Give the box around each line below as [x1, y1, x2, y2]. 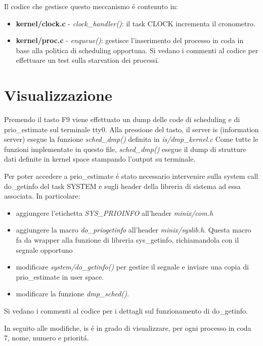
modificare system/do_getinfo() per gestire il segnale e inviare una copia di [16, 261, 249, 272]
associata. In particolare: [4, 190, 80, 201]
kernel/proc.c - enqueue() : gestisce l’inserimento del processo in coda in [16, 35, 244, 46]
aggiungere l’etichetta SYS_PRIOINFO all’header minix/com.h [16, 207, 213, 218]
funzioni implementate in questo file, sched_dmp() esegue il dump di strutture [4, 143, 246, 154]
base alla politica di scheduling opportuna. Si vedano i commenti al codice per [16, 45, 258, 55]
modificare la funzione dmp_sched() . [16, 288, 129, 299]
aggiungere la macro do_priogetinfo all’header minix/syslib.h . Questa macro [16, 224, 251, 235]
